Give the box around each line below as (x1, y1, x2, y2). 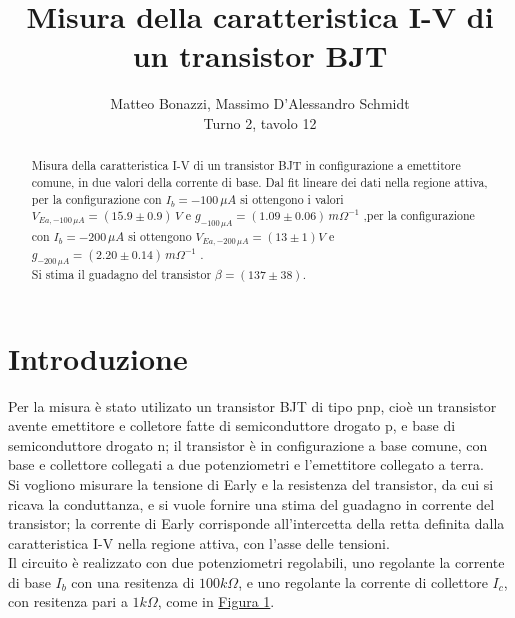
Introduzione (8, 337, 188, 378)
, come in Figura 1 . (157, 591, 275, 612)
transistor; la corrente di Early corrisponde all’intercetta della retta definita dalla (8, 513, 505, 534)
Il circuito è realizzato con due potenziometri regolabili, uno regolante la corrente (8, 552, 505, 573)
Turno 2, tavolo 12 (203, 112, 317, 133)
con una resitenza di (71, 571, 195, 592)
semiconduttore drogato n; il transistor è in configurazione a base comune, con (8, 434, 488, 455)
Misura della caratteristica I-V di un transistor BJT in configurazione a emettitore (31, 157, 461, 174)
